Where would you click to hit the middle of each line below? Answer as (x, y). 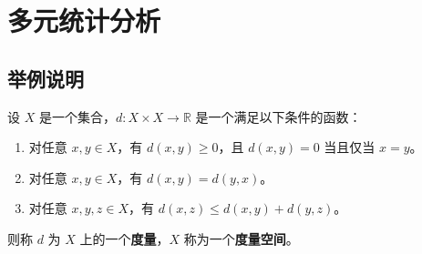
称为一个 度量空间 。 (241, 238)
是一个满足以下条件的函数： (278, 116)
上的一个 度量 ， (124, 238)
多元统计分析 (84, 20)
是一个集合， (77, 116)
